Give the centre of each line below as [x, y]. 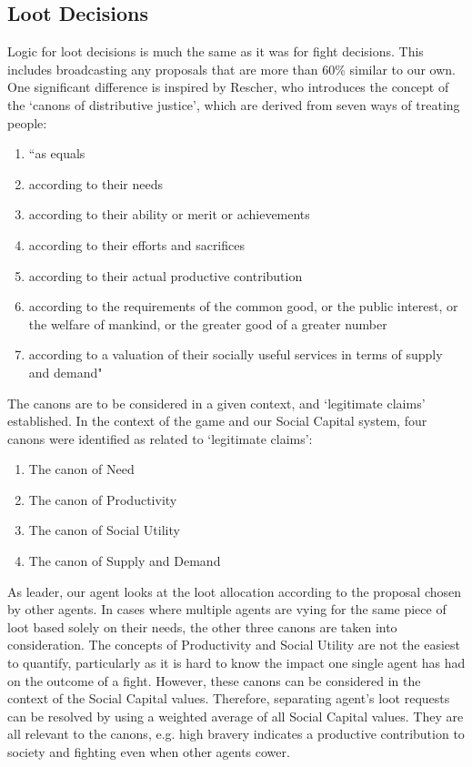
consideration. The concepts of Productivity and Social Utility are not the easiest [234, 645]
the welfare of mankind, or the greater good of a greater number [208, 323]
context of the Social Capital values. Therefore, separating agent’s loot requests [229, 698]
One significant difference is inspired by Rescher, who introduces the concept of [228, 87]
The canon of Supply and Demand [125, 561]
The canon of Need [81, 469]
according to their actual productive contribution [166, 275]
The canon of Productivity [103, 499]
